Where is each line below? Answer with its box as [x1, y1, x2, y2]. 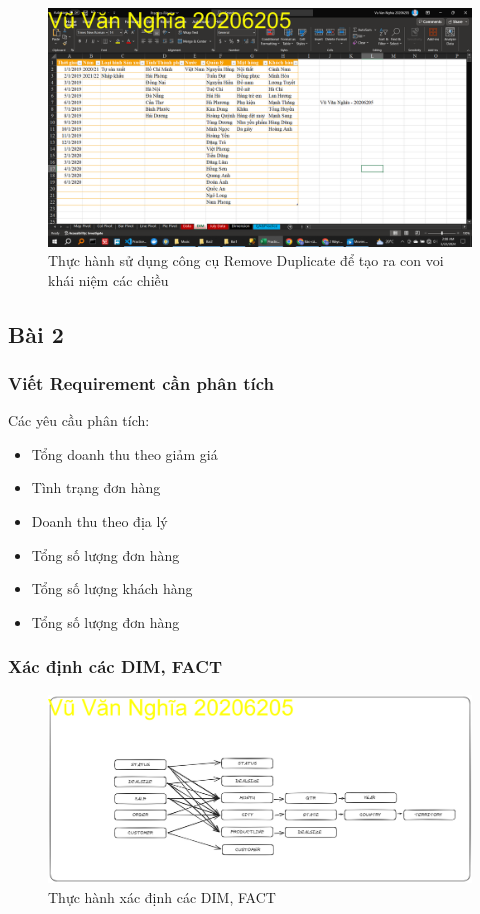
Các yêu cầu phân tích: [8, 410, 150, 431]
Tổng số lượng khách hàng [31, 578, 193, 599]
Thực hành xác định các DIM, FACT [48, 886, 276, 907]
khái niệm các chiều [48, 269, 169, 290]
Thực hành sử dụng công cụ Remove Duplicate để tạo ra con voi [48, 250, 444, 271]
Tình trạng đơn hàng [31, 477, 161, 498]
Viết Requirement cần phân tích [8, 370, 274, 395]
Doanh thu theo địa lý [31, 511, 168, 532]
